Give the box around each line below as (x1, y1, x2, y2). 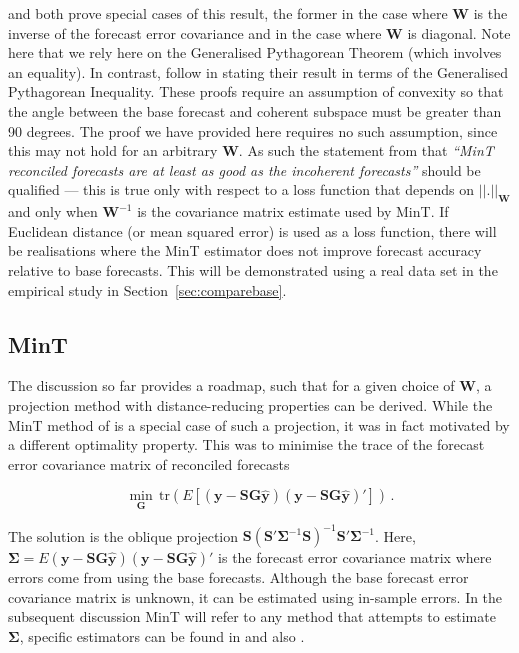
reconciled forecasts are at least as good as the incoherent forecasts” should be (8, 159, 481, 180)
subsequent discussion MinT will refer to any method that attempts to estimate (8, 606, 496, 627)
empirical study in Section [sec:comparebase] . (8, 279, 287, 300)
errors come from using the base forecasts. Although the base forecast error (8, 567, 469, 587)
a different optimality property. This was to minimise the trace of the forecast (8, 434, 485, 455)
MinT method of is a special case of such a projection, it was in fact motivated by (8, 414, 510, 435)
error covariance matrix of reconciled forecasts (8, 453, 290, 474)
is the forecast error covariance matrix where (218, 547, 492, 567)
